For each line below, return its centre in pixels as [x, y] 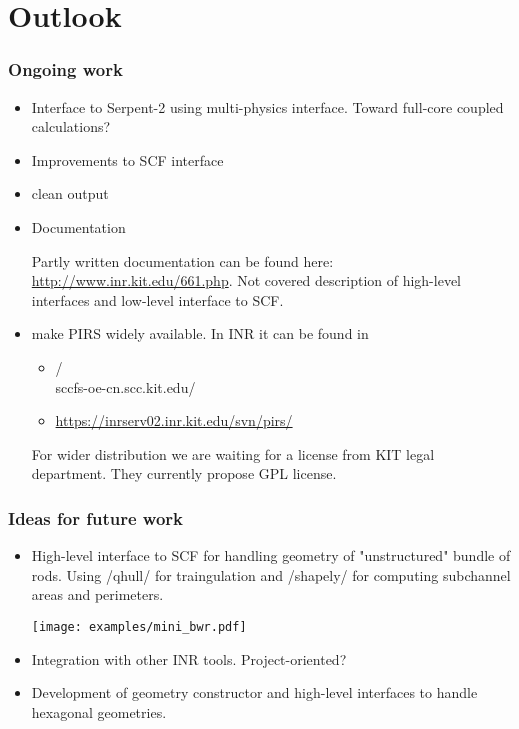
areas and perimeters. [97, 594]
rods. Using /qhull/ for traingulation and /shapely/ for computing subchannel [271, 574]
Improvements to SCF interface [127, 159]
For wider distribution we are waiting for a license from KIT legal [233, 453]
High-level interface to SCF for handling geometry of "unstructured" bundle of [271, 555]
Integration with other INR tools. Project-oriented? [189, 658]
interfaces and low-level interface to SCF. [157, 299]
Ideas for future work [95, 517]
